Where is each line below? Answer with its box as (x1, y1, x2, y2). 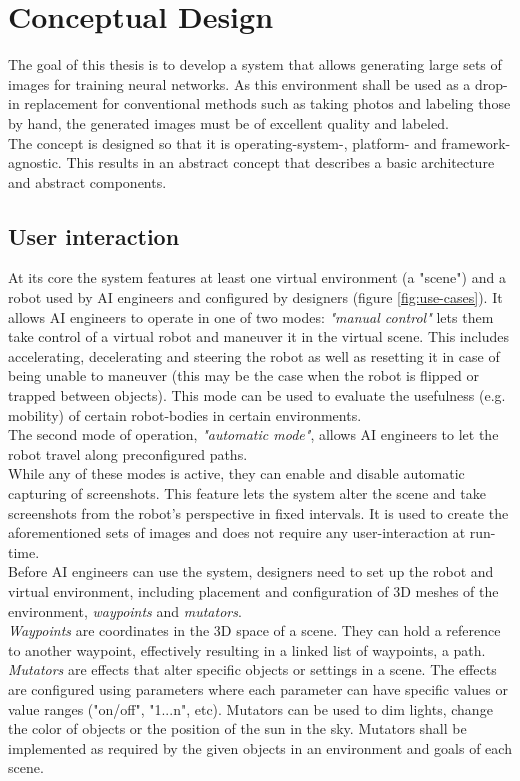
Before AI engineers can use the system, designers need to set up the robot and (8, 561, 494, 582)
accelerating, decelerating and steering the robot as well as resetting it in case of (8, 345, 500, 366)
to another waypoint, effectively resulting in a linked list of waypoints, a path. (8, 639, 486, 660)
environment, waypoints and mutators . (8, 600, 242, 621)
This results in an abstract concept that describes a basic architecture (66, 152, 495, 173)
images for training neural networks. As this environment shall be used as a (8, 73, 471, 94)
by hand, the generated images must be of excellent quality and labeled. (8, 112, 449, 133)
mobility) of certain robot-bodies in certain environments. (8, 404, 362, 425)
